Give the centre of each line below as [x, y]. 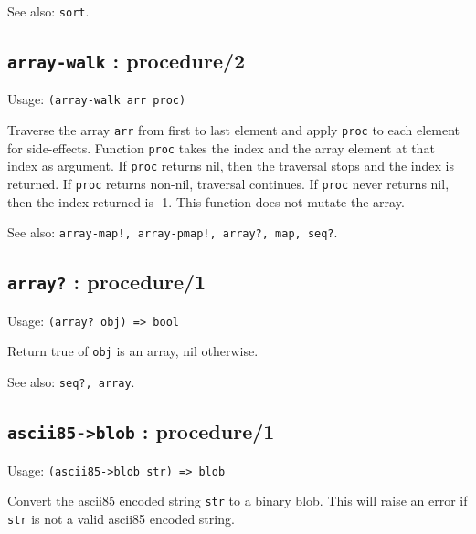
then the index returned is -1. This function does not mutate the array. [206, 201]
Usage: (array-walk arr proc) [97, 99]
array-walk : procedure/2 [127, 61]
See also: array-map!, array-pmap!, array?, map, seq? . [173, 232]
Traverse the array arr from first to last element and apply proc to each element [234, 130]
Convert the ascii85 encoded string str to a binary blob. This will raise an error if [238, 501]
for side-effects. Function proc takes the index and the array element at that [221, 147]
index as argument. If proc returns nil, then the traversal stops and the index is [231, 166]
